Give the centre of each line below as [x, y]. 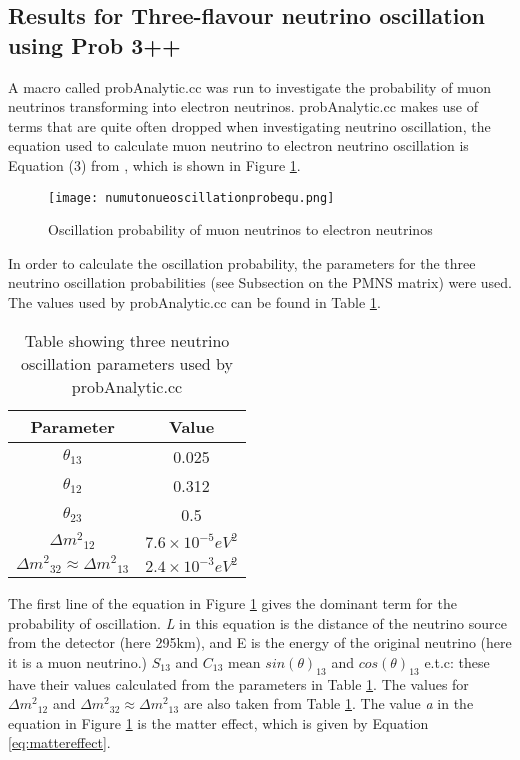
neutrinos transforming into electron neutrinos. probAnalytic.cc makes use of [243, 106]
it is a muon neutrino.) [77, 661]
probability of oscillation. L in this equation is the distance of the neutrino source [257, 622]
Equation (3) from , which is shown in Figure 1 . [154, 164]
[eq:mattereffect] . [59, 742]
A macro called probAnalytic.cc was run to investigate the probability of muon [249, 86]
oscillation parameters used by [127, 363]
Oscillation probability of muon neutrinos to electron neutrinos [240, 229]
